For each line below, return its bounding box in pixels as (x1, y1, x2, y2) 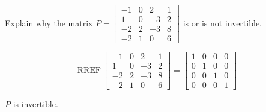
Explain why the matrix (5, 16, 93, 29)
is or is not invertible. (183, 16, 262, 29)
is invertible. (13, 98, 58, 110)
